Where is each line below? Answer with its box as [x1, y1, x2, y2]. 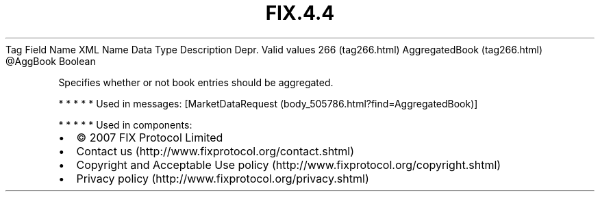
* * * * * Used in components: [58, 118, 192, 131]
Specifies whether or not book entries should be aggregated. [58, 76, 334, 88]
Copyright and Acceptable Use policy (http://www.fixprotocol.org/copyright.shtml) [76, 157, 501, 172]
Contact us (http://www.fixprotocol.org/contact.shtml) [76, 144, 355, 158]
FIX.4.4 [265, 1, 335, 25]
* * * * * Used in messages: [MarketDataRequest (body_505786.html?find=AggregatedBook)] [58, 97, 478, 109]
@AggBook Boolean [5, 55, 96, 67]
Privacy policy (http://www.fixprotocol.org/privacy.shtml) [76, 171, 369, 185]
